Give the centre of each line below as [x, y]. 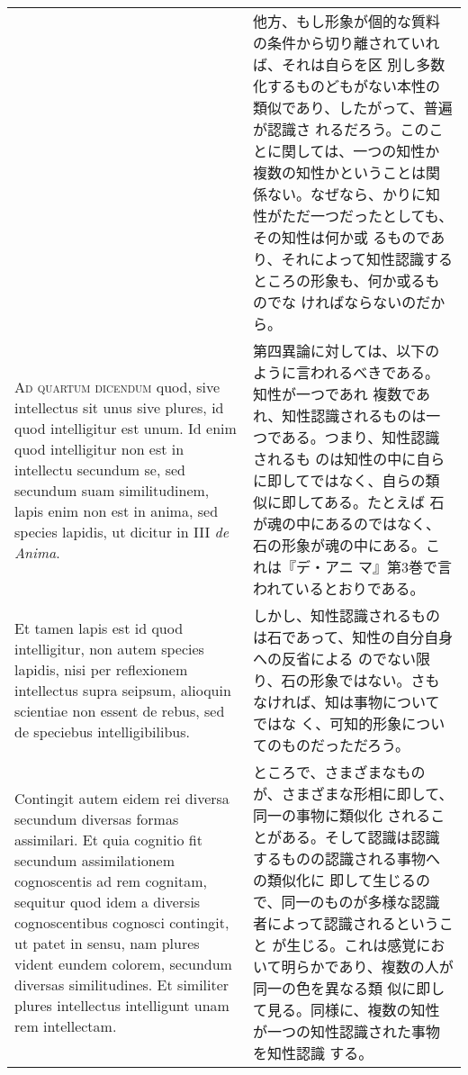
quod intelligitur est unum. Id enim [126, 428]
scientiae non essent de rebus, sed [120, 711]
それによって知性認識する [367, 259]
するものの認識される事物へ [347, 858]
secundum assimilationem [95, 860]
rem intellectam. [66, 1026]
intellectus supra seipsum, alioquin [123, 690]
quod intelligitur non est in [99, 448]
